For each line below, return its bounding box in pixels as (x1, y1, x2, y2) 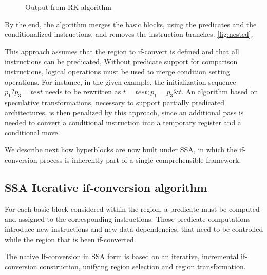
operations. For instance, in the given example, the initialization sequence (5, 76, 236, 87)
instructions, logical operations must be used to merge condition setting (5, 66, 230, 76)
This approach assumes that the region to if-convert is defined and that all (5, 46, 239, 56)
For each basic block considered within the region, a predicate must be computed (5, 203, 260, 214)
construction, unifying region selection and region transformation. (40, 261, 246, 271)
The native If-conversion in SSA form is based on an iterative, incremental (5, 251, 239, 262)
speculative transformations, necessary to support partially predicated (5, 96, 225, 107)
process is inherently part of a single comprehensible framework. (40, 154, 241, 165)
